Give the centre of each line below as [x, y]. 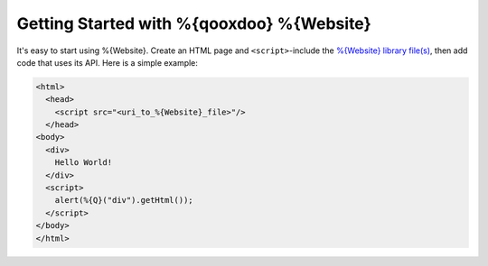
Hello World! [84, 163]
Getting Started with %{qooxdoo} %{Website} [194, 23]
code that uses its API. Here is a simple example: [108, 62]
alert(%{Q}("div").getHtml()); [124, 200]
